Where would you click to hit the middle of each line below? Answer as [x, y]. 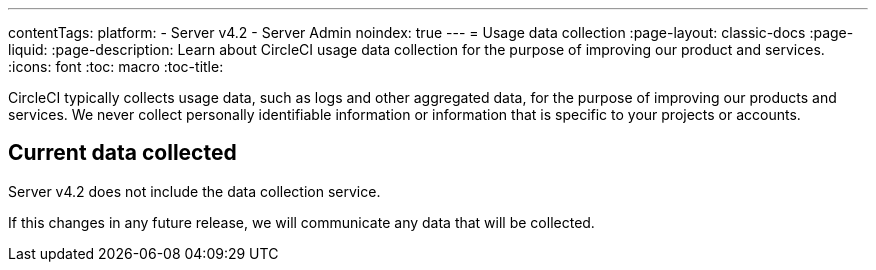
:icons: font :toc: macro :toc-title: [116, 66]
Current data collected [122, 153]
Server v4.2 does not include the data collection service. [194, 191]
